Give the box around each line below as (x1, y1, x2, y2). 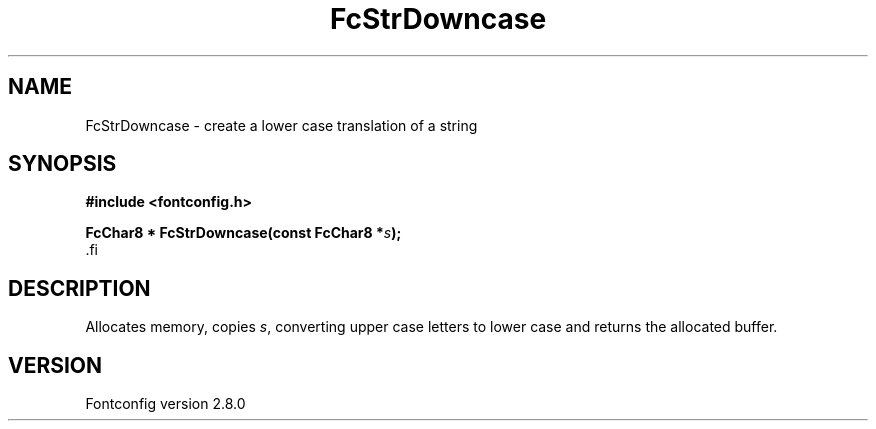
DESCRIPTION (8, 275, 151, 301)
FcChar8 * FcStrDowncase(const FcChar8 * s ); (85, 224, 402, 242)
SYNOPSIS (8, 151, 117, 177)
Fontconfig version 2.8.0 (85, 395, 246, 413)
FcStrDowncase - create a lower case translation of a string (85, 116, 478, 134)
